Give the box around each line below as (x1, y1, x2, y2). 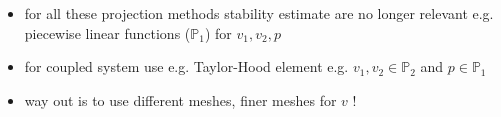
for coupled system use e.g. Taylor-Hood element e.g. (24, 56, 349, 77)
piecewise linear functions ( (24, 22, 191, 43)
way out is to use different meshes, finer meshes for (24, 89, 337, 110)
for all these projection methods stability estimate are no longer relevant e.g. (24, 3, 494, 23)
